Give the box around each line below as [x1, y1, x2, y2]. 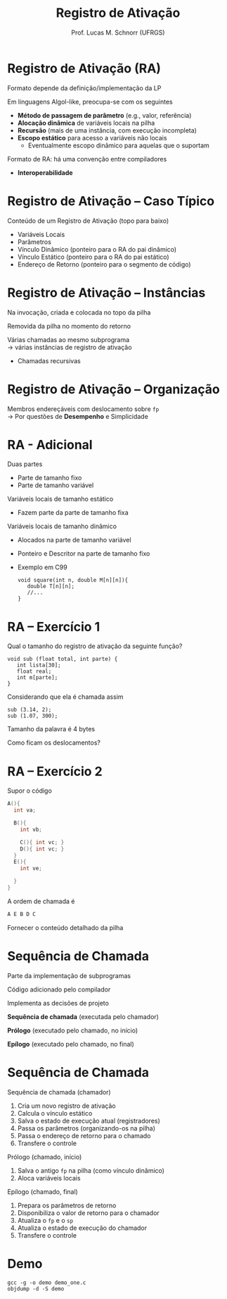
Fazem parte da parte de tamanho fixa [17, 508, 129, 517]
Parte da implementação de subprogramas [7, 971, 131, 980]
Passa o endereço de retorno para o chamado [17, 1131, 151, 1140]
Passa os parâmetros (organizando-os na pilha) [17, 1123, 156, 1133]
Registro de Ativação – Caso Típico [7, 193, 215, 209]
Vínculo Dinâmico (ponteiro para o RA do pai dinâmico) [17, 245, 177, 253]
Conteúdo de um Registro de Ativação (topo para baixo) [7, 216, 169, 225]
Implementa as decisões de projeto [7, 999, 109, 1007]
